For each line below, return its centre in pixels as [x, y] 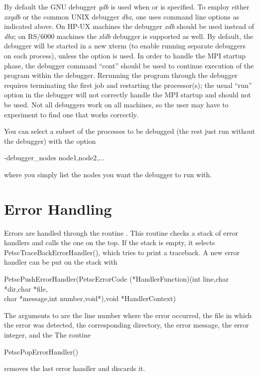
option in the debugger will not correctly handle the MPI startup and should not [128, 95]
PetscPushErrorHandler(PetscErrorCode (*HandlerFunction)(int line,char [117, 279]
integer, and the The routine [47, 334]
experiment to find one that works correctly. [71, 114]
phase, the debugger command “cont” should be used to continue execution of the [129, 65]
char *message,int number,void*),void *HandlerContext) [90, 298]
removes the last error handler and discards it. [75, 368]
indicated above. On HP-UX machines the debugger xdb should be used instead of [129, 26]
